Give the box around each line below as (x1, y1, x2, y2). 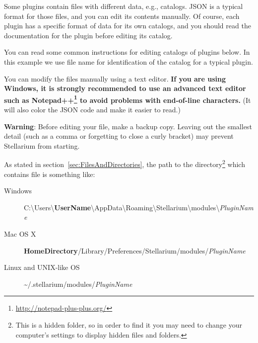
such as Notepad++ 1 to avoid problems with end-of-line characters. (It (4, 93, 251, 105)
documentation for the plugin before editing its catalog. (4, 30, 173, 40)
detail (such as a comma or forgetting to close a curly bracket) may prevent (4, 131, 234, 141)
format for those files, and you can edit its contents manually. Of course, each (4, 10, 240, 21)
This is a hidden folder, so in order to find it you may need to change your (15, 319, 242, 330)
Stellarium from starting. (4, 140, 80, 151)
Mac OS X (4, 229, 36, 239)
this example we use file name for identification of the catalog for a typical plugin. (4, 56, 253, 67)
